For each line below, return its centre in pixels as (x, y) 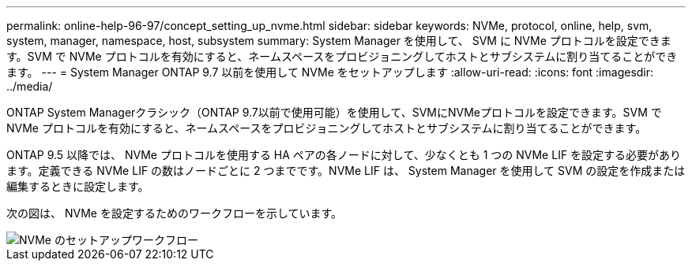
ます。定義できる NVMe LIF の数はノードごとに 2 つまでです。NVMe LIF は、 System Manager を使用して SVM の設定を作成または (346, 171)
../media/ (30, 86)
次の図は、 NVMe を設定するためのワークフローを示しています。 (175, 213)
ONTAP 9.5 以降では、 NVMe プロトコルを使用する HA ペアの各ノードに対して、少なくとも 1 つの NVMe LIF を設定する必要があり (344, 155)
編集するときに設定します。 (78, 186)
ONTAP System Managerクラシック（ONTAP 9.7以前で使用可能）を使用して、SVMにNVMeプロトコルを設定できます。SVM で (334, 112)
